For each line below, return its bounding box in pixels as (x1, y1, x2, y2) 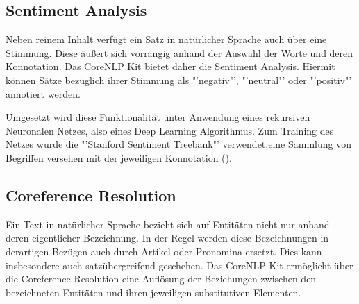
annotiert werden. (6, 86, 81, 101)
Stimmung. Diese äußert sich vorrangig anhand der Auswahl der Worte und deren (6, 45, 353, 60)
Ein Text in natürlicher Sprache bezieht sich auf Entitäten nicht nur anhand (6, 217, 330, 231)
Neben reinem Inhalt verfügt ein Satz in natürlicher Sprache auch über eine (6, 32, 327, 47)
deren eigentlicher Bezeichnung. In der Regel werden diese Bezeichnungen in (6, 230, 329, 245)
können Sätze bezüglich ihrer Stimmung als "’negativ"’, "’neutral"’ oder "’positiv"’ (6, 72, 352, 87)
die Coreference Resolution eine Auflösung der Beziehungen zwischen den (6, 271, 317, 286)
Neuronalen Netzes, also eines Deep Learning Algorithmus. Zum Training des (6, 123, 334, 137)
